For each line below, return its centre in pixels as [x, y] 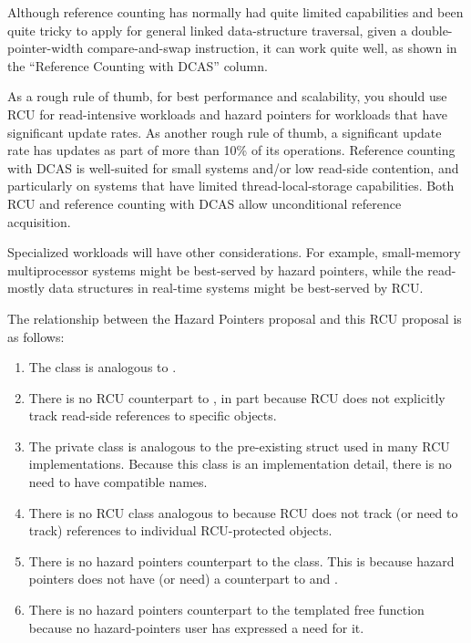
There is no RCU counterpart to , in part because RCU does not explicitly [237, 397]
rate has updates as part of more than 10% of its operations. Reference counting [231, 150]
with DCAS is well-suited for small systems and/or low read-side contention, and [233, 167]
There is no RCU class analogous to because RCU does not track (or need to [243, 512]
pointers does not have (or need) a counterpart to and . [183, 579]
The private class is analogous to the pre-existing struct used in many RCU [239, 446]
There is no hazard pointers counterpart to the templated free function [226, 610]
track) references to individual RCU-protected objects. [180, 530]
